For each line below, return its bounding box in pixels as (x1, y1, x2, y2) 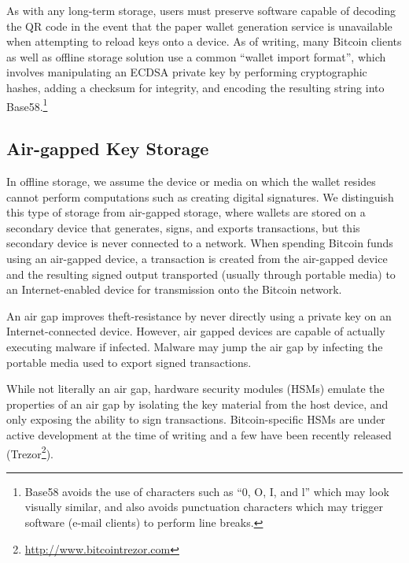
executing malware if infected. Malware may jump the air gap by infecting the (6, 338, 383, 354)
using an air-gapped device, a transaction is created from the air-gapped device (6, 250, 388, 266)
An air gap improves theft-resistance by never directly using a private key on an (6, 307, 392, 324)
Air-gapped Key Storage (6, 136, 209, 161)
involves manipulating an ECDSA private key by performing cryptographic (6, 64, 367, 80)
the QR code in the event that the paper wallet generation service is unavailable (6, 17, 392, 34)
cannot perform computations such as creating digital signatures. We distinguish (6, 188, 394, 205)
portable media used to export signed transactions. (6, 354, 252, 370)
